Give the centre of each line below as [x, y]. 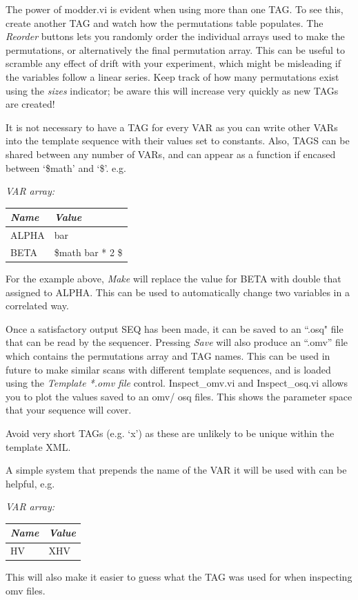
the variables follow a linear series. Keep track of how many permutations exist [172, 76]
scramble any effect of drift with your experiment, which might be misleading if [173, 63]
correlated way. [37, 306]
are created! [30, 104]
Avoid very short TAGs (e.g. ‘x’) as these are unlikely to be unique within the [170, 433]
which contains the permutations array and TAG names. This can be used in [168, 355]
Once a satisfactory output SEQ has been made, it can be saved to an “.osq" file [175, 328]
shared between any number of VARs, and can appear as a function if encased [171, 154]
